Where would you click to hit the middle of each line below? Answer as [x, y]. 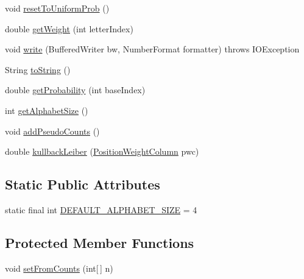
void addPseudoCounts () [52, 131]
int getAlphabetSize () [47, 110]
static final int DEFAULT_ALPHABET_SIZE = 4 [101, 209]
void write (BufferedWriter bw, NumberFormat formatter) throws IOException [152, 49]
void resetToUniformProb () [57, 8]
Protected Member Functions [100, 242]
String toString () [38, 69]
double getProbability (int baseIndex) [75, 90]
